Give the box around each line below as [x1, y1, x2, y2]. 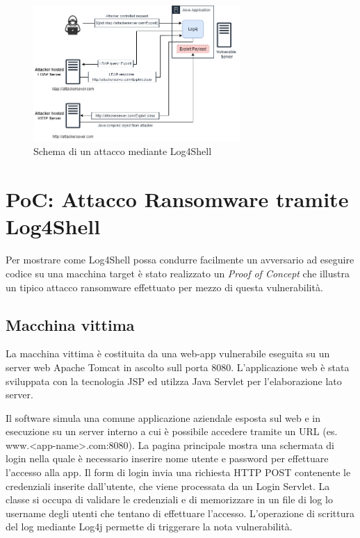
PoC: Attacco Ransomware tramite [6, 185, 349, 213]
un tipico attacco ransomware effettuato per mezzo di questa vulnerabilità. [6, 279, 323, 294]
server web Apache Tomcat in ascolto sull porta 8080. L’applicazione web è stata [6, 359, 350, 374]
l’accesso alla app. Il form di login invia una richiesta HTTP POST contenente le [6, 465, 351, 480]
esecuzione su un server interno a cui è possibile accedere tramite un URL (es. [6, 424, 338, 439]
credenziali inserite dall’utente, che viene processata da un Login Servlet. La [6, 478, 330, 493]
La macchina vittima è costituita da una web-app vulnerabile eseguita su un [6, 346, 330, 361]
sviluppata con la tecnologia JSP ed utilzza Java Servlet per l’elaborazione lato [6, 373, 342, 388]
